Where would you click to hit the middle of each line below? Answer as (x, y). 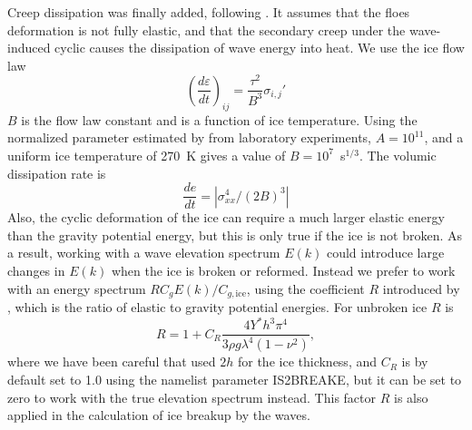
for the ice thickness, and (307, 362)
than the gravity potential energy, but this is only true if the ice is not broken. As (235, 235)
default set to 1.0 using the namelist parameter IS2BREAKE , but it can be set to (235, 380)
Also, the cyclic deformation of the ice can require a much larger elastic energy (226, 217)
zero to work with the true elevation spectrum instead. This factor (192, 397)
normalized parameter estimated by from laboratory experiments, (189, 137)
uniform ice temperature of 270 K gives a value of (147, 155)
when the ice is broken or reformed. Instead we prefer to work (283, 270)
